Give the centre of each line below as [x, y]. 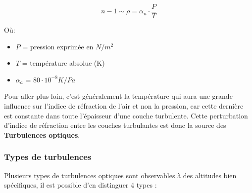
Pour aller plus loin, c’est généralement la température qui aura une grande [118, 96]
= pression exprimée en [58, 46]
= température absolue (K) [63, 63]
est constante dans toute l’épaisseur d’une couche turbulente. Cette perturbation [126, 115]
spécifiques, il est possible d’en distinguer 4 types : [80, 185]
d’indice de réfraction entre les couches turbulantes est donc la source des [115, 125]
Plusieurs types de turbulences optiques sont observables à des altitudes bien [120, 175]
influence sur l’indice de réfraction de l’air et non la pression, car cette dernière [124, 106]
